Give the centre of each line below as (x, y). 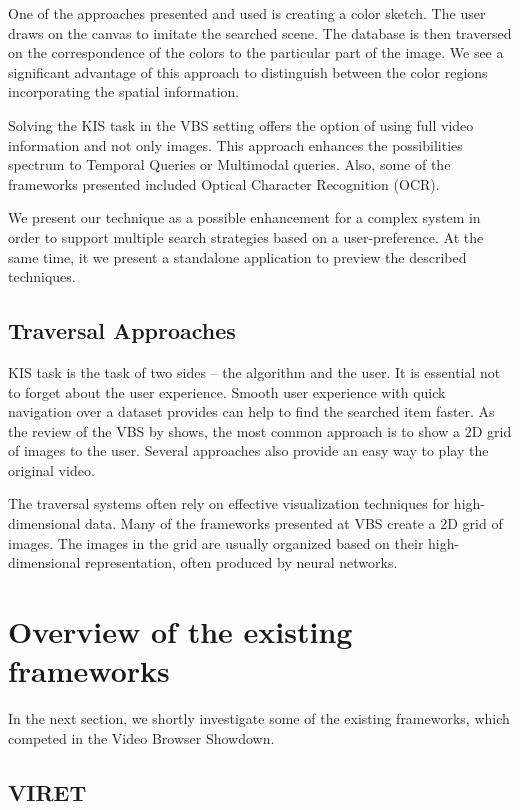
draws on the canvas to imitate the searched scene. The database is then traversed (260, 32)
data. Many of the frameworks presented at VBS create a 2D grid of (294, 523)
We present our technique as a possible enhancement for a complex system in (244, 217)
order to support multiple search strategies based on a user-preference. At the (246, 236)
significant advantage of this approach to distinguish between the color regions (248, 71)
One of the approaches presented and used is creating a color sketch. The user (247, 13)
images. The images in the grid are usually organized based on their (216, 542)
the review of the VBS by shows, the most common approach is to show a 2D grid (260, 430)
